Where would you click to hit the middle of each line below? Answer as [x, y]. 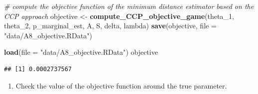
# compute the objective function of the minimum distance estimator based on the [129, 6]
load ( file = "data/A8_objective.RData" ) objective [81, 52]
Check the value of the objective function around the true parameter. [121, 85]
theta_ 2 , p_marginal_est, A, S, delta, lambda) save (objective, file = [110, 26]
